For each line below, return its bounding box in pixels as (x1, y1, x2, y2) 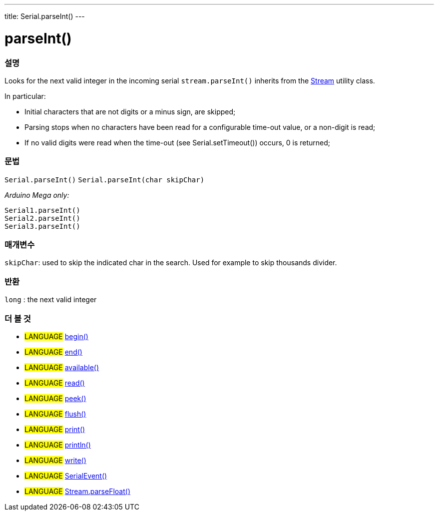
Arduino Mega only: (4, 190, 69, 199)
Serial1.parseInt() (4, 206, 80, 214)
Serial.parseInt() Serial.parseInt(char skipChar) (4, 175, 205, 184)
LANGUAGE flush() (24, 409, 86, 418)
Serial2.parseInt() (4, 214, 80, 222)
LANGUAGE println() (24, 440, 91, 449)
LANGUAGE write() (24, 456, 86, 465)
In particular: (4, 91, 46, 100)
